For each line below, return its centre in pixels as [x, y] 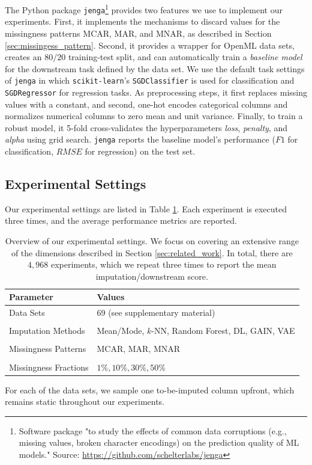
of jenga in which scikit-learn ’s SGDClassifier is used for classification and [150, 80]
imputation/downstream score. [152, 276]
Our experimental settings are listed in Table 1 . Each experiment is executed [146, 208]
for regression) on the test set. [140, 151]
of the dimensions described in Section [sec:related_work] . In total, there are [152, 252]
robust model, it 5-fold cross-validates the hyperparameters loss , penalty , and [146, 127]
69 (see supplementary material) [156, 313]
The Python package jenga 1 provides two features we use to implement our [144, 9]
